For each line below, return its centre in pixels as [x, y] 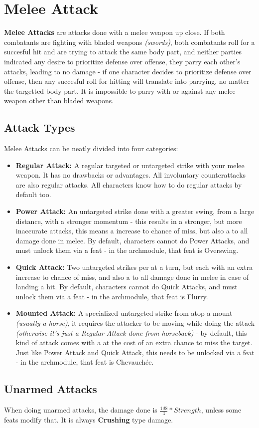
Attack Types [40, 127]
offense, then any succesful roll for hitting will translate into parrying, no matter [127, 81]
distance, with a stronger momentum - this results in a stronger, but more [129, 221]
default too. [33, 194]
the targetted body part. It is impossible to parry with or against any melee [120, 91]
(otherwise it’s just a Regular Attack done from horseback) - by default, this [131, 332]
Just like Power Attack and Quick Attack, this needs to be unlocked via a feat [135, 352]
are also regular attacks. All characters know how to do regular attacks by [129, 184]
